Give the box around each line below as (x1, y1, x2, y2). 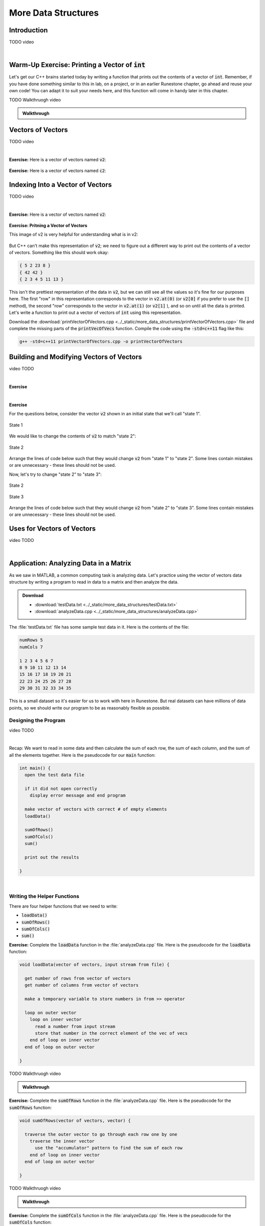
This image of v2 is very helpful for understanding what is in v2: (9, 231, 138, 237)
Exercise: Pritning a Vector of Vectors (9, 223, 88, 229)
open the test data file (25, 772, 84, 778)
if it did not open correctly (25, 786, 98, 792)
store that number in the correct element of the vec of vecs (35, 1030, 188, 1036)
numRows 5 (19, 638, 43, 643)
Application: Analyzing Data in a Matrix (9, 559, 132, 567)
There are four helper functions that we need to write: (9, 903, 118, 909)
